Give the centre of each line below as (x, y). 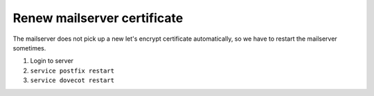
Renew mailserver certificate (98, 18)
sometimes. (29, 48)
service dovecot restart (72, 80)
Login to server (52, 61)
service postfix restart (72, 70)
